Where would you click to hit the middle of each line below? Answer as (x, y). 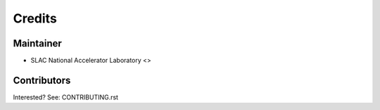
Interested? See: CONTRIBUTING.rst (66, 97)
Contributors (42, 80)
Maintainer (38, 43)
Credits (35, 18)
